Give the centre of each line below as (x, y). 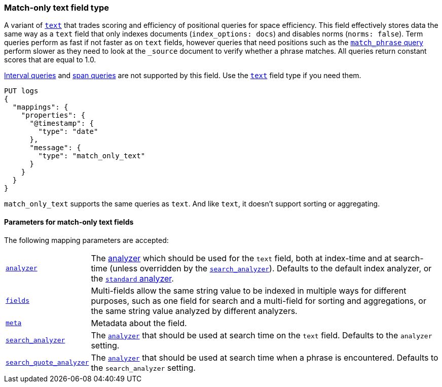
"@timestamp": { (62, 124)
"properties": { (53, 115)
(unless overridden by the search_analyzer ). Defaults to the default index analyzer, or (271, 268)
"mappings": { (40, 107)
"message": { (55, 148)
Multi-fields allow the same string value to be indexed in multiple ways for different (249, 290)
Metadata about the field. (139, 323)
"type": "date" (68, 132)
